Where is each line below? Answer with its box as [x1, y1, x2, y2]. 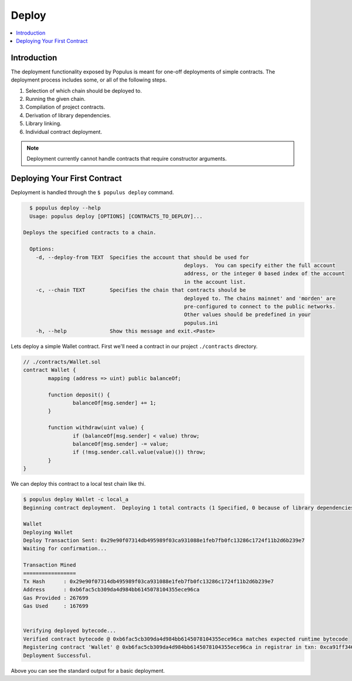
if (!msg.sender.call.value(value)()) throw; [72, 449, 206, 456]
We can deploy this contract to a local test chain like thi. [11, 480, 146, 487]
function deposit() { [48, 391, 110, 398]
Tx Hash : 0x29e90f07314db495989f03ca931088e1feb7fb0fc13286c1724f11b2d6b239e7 [23, 578, 274, 585]
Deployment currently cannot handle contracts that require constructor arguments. [26, 155, 227, 162]
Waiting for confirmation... [23, 546, 107, 552]
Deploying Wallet [23, 528, 73, 536]
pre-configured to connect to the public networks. [184, 303, 336, 310]
